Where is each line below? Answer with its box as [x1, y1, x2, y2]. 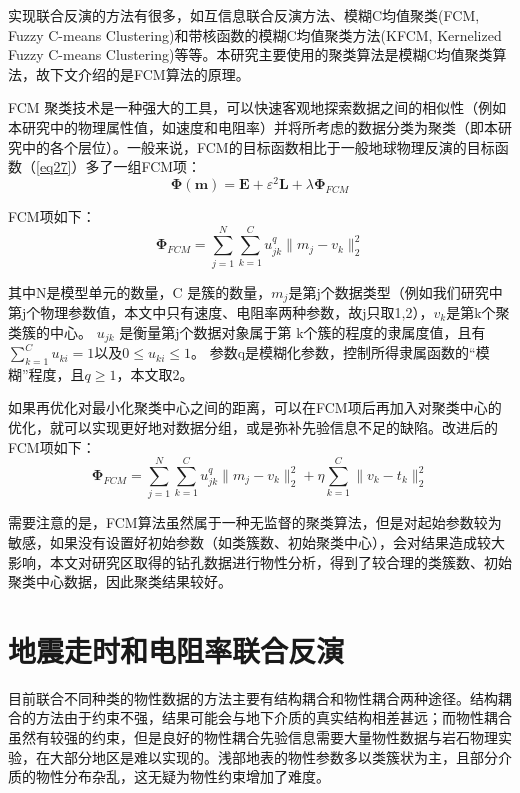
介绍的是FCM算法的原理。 [77, 63, 250, 84]
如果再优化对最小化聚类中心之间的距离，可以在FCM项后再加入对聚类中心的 [8, 397, 502, 418]
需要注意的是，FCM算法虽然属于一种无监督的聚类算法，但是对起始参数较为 [8, 512, 502, 533]
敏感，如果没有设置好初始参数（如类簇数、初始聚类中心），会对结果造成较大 [8, 531, 505, 552]
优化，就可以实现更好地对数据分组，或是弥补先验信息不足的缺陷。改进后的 [8, 417, 498, 438]
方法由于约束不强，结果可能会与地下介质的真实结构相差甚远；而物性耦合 [35, 707, 512, 728]
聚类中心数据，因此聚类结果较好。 [8, 571, 232, 592]
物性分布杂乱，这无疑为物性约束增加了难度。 [35, 766, 330, 787]
